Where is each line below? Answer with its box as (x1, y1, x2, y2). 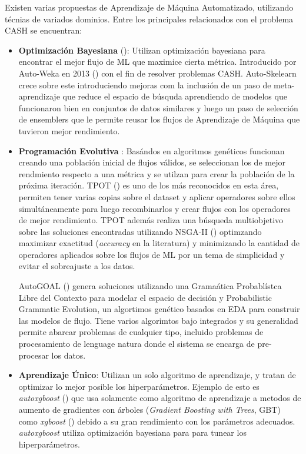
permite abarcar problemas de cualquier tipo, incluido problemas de (18, 326, 264, 338)
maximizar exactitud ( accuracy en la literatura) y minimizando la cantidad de (18, 237, 300, 249)
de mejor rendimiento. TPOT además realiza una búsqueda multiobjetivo (18, 214, 284, 226)
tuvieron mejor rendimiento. (18, 124, 120, 137)
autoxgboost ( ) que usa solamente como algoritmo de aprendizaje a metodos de (18, 392, 301, 404)
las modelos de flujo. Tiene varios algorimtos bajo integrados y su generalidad (18, 314, 298, 326)
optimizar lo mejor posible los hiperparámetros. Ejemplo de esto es (18, 380, 260, 392)
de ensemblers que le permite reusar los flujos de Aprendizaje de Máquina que (18, 113, 300, 125)
